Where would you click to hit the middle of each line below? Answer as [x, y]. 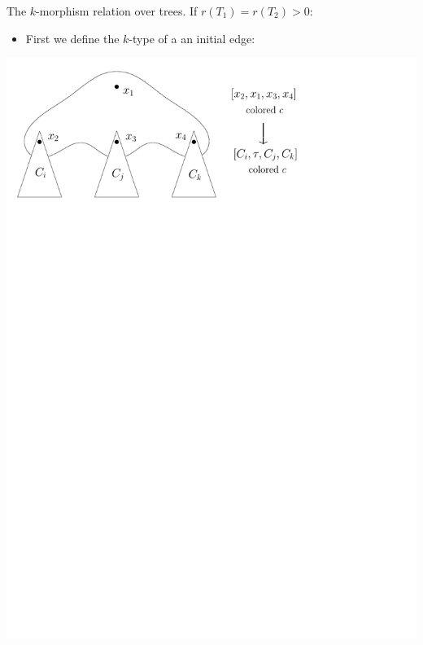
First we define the [72, 38]
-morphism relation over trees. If [117, 11]
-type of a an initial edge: [192, 38]
